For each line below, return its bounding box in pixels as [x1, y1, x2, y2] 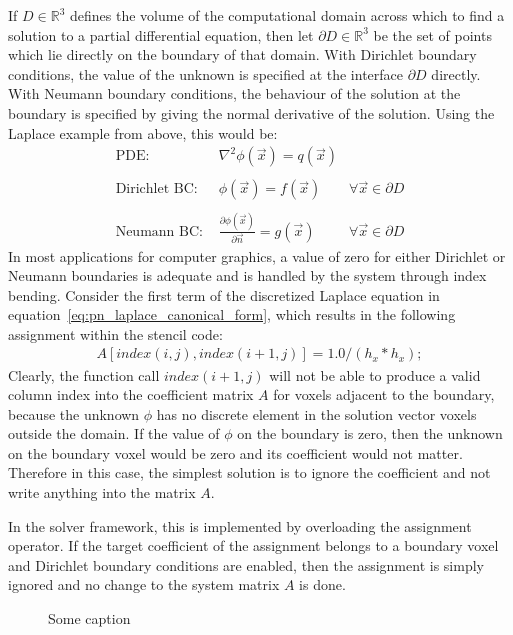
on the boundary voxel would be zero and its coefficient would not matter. [8, 442, 463, 463]
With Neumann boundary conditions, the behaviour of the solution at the [8, 83, 461, 104]
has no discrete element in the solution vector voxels [156, 403, 477, 424]
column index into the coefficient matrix [8, 384, 254, 405]
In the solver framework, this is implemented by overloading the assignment [8, 515, 472, 536]
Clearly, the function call [8, 364, 160, 385]
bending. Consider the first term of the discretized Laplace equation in [8, 284, 440, 305]
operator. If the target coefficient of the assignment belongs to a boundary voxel [8, 535, 499, 556]
